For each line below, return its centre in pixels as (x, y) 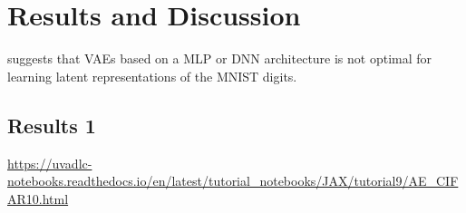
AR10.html (38, 198)
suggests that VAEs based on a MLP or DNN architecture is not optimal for (220, 58)
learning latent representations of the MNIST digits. (152, 76)
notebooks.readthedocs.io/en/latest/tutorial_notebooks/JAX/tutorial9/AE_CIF (233, 181)
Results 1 (52, 125)
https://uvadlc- (50, 163)
